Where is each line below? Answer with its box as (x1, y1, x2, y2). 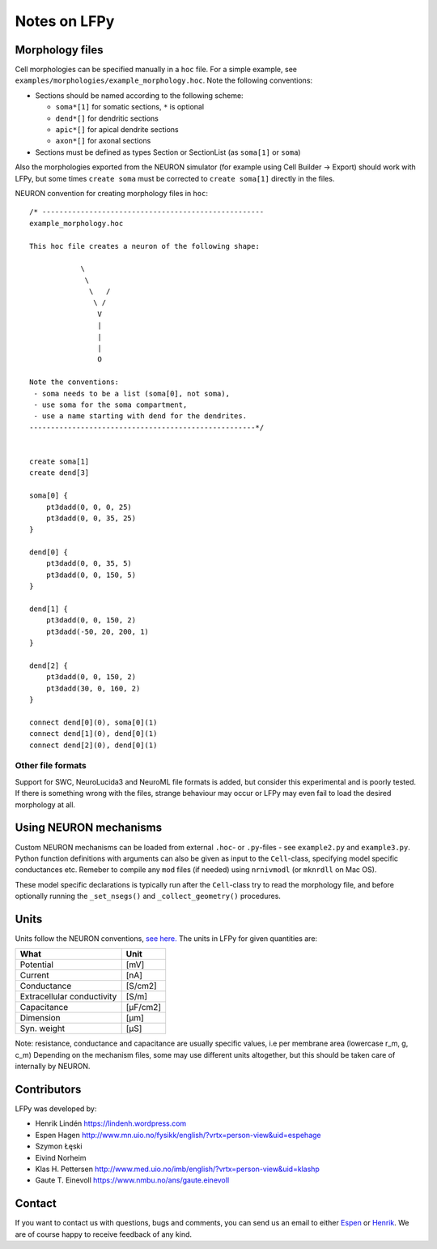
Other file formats (15, 760, 87, 772)
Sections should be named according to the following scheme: (35, 90, 244, 101)
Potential (19, 959, 54, 970)
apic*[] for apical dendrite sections (55, 125, 179, 135)
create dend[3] (29, 468, 90, 477)
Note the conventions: (29, 378, 120, 387)
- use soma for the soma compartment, (33, 400, 188, 409)
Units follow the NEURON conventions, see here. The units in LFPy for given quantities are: (15, 934, 318, 943)
